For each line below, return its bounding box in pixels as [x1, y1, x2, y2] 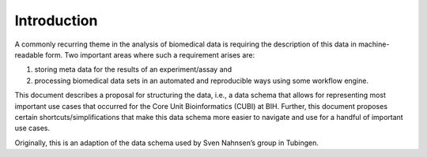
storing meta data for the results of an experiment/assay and [34, 65, 232, 74]
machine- [358, 39, 390, 49]
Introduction [14, 12, 98, 29]
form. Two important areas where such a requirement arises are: [44, 50, 255, 59]
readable [14, 50, 43, 59]
